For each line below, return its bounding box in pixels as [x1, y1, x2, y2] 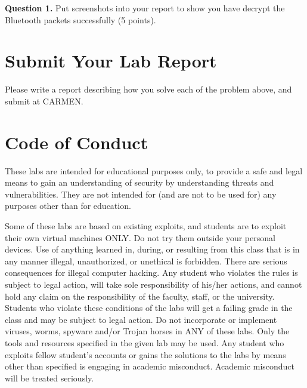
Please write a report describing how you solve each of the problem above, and [5, 83, 292, 96]
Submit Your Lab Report [5, 48, 217, 73]
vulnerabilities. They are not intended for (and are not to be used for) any [5, 187, 277, 200]
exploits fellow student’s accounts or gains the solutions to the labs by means [5, 348, 286, 361]
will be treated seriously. [5, 371, 94, 384]
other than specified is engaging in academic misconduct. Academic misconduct [5, 360, 295, 372]
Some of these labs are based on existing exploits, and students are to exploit [5, 220, 287, 232]
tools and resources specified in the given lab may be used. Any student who [5, 336, 284, 349]
